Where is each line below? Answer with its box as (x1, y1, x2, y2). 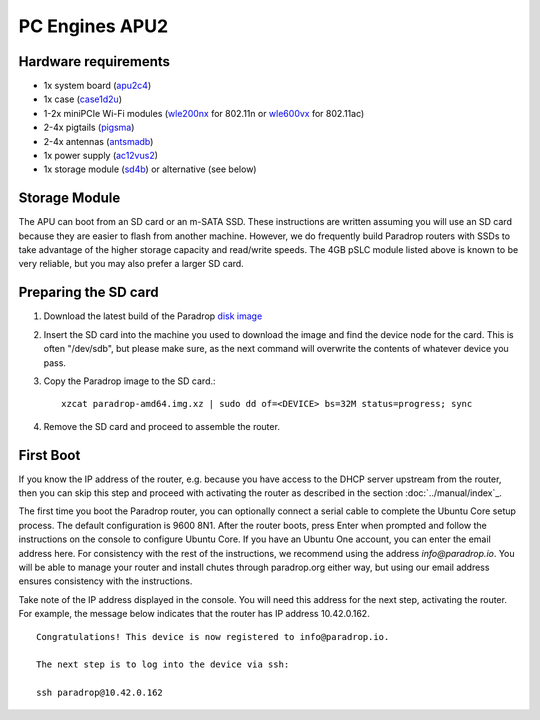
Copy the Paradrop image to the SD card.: (43, 375, 216, 387)
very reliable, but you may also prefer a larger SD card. (18, 258, 244, 270)
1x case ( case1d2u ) (43, 93, 122, 105)
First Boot (18, 446, 81, 464)
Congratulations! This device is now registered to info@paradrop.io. (36, 631, 390, 642)
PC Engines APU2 (18, 15, 169, 37)
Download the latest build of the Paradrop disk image (43, 310, 263, 322)
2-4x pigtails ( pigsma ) (43, 121, 135, 134)
